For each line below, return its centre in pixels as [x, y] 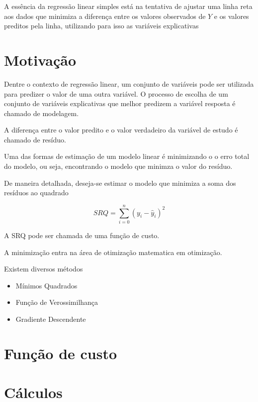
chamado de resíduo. [35, 139]
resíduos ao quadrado [36, 193]
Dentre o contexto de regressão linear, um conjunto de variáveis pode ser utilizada [129, 83]
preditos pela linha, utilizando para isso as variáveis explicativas [101, 26]
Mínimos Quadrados [46, 285]
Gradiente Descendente [51, 319]
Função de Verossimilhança [57, 302]
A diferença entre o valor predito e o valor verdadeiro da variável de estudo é [121, 130]
